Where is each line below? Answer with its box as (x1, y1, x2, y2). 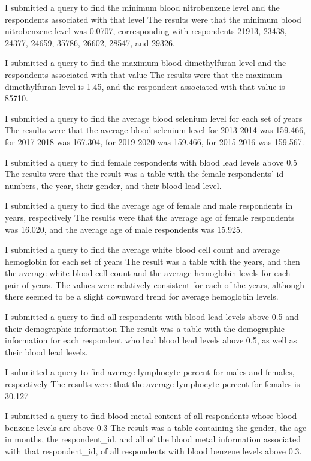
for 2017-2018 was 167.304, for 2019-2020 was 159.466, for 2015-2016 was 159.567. (5, 135, 304, 148)
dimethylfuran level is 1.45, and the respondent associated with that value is (5, 80, 285, 92)
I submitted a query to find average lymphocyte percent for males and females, (5, 366, 295, 378)
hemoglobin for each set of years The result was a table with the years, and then (5, 255, 300, 267)
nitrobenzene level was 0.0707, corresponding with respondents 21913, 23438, (5, 25, 287, 37)
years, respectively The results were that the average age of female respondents (5, 211, 295, 223)
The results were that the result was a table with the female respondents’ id (5, 167, 284, 180)
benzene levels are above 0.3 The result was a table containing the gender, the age (5, 421, 307, 433)
